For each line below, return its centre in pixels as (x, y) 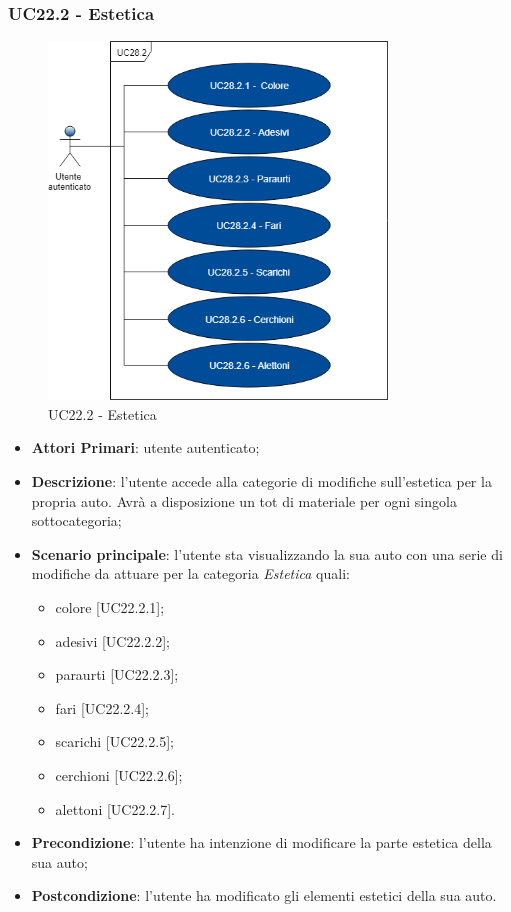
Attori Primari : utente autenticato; (145, 447)
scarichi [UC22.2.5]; (114, 741)
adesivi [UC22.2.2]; (113, 640)
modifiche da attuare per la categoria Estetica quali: (190, 573)
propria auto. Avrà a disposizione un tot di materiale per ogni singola (244, 500)
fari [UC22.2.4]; (102, 707)
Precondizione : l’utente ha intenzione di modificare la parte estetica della (261, 842)
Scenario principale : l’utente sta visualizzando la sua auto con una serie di (267, 553)
